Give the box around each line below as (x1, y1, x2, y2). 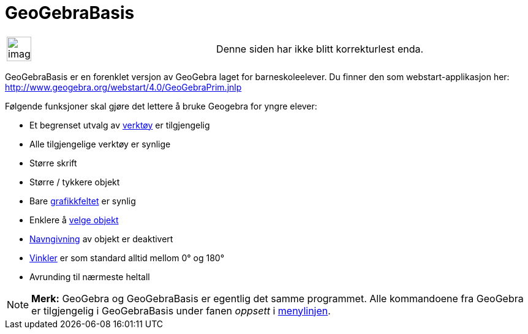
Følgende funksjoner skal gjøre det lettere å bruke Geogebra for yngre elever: (5, 100, 317, 111)
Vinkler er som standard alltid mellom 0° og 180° (29, 252, 225, 263)
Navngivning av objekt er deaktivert (29, 233, 173, 244)
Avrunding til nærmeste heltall (29, 271, 150, 282)
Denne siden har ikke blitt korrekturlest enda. (216, 42, 424, 55)
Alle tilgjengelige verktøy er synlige (29, 138, 171, 149)
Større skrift (29, 157, 77, 168)
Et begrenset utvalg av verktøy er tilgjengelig (29, 119, 210, 130)
